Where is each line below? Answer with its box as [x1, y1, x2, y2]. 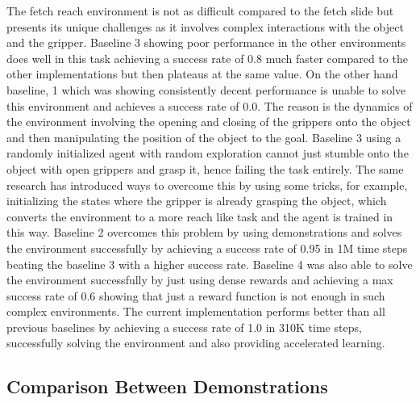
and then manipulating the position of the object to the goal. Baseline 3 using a [6, 128, 401, 145]
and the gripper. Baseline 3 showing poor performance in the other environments [6, 34, 406, 51]
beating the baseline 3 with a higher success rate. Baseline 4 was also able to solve [6, 255, 413, 272]
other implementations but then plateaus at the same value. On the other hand [6, 65, 398, 82]
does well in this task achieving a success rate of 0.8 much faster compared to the [6, 49, 408, 66]
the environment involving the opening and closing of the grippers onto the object [6, 113, 411, 130]
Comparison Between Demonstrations [6, 374, 328, 399]
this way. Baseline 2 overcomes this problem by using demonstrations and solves [6, 224, 402, 241]
